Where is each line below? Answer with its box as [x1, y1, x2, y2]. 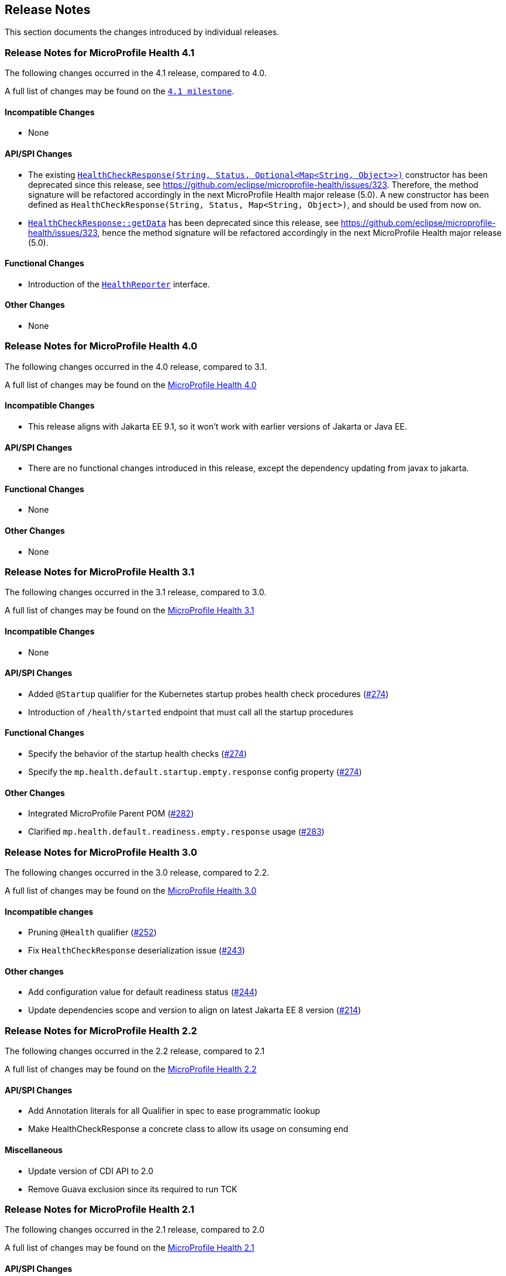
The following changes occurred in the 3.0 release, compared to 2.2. [5, 867, 269, 878]
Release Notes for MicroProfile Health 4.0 [5, 340, 198, 352]
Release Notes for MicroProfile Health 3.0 [5, 846, 197, 858]
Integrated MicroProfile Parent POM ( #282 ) [28, 808, 194, 819]
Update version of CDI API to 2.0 [28, 1165, 154, 1176]
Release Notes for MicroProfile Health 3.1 [5, 566, 195, 578]
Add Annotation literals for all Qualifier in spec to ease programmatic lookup [28, 1106, 320, 1116]
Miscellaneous [5, 1145, 63, 1155]
